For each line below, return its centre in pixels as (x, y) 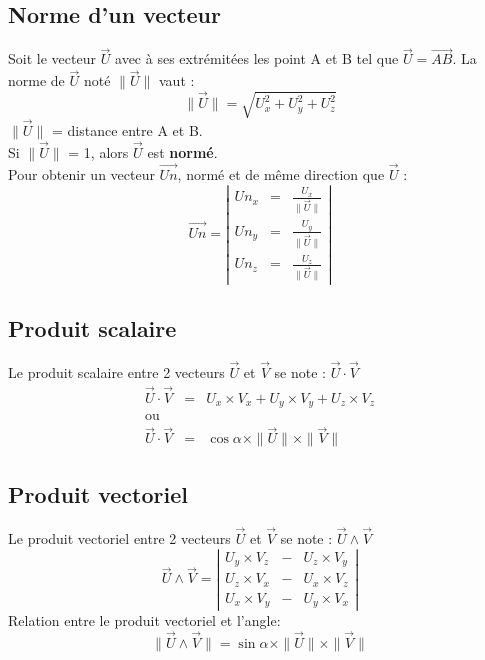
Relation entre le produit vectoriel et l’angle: (144, 620)
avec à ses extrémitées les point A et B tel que (257, 58)
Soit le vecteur (52, 58)
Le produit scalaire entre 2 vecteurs (116, 371)
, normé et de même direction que (281, 173)
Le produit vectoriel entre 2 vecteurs (119, 537)
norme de (36, 80)
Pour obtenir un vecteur (81, 173)
